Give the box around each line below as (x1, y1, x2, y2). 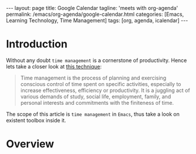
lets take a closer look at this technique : (6, 63, 102, 70)
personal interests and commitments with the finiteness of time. (20, 99, 174, 106)
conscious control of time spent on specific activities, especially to (20, 80, 181, 87)
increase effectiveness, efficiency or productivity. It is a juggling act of (20, 87, 190, 94)
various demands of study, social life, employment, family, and (20, 93, 171, 100)
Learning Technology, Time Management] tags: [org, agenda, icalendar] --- (6, 17, 188, 24)
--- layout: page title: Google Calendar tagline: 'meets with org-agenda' (6, 5, 178, 11)
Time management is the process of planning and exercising (20, 74, 167, 81)
